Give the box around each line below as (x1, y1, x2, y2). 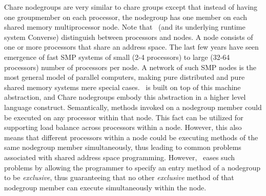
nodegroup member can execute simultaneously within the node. (4, 182, 207, 192)
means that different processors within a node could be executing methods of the (4, 132, 258, 142)
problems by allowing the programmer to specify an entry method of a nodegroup (4, 162, 261, 172)
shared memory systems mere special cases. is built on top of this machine (4, 81, 241, 92)
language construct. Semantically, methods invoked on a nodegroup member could (4, 101, 262, 112)
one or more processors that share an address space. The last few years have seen (4, 41, 259, 52)
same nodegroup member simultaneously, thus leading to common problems (4, 142, 241, 153)
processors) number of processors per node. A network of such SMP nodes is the (4, 61, 256, 72)
